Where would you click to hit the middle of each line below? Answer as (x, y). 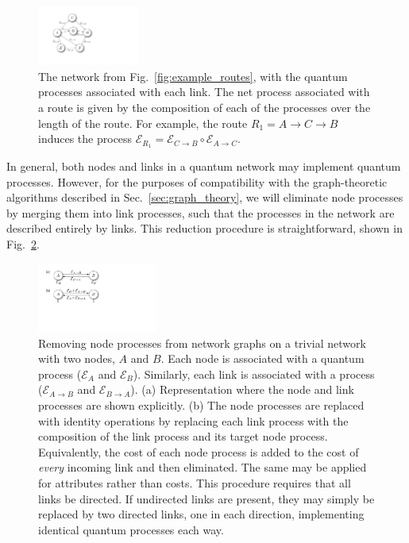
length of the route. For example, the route (143, 123)
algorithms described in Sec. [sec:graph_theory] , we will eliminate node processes (205, 197)
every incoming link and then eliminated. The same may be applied (203, 467)
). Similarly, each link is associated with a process (254, 374)
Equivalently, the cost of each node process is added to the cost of (199, 451)
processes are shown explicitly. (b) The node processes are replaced (201, 405)
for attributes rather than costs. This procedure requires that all (195, 482)
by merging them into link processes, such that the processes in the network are (201, 212)
